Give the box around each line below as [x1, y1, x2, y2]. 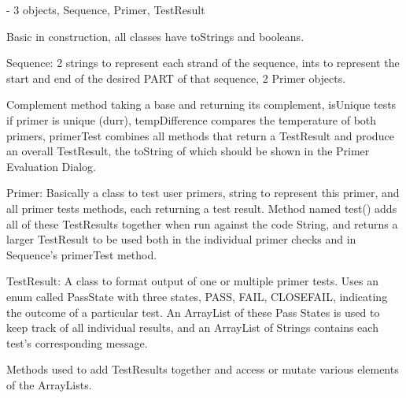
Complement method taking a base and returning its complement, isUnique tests [6, 96, 397, 113]
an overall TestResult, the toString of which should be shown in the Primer [6, 143, 370, 159]
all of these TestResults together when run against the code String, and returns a [6, 215, 398, 232]
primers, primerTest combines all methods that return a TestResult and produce [6, 127, 394, 143]
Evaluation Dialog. [6, 158, 96, 174]
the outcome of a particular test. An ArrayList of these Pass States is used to [6, 303, 380, 320]
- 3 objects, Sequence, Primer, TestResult [6, 2, 205, 17]
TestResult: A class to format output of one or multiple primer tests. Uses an [6, 273, 379, 289]
